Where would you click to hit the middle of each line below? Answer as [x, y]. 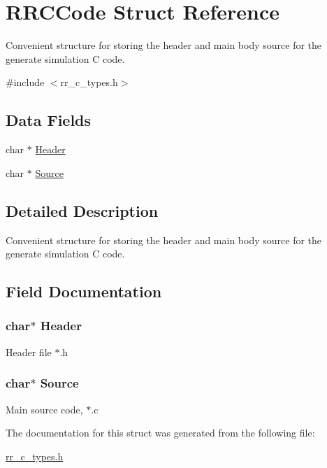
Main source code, [44, 409]
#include [25, 82]
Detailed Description [82, 210]
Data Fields [49, 120]
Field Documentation [84, 291]
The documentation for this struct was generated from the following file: [160, 433]
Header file [29, 352]
